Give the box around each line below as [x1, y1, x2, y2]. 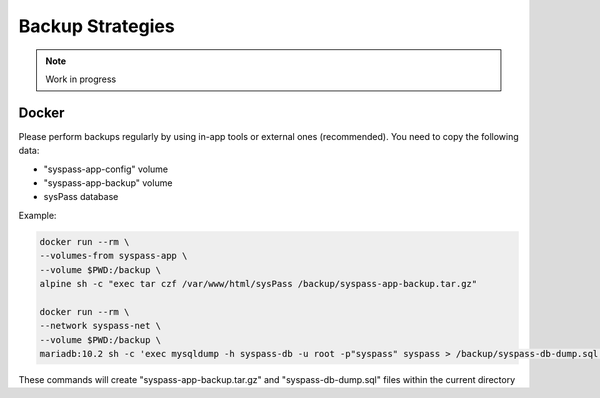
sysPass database [43, 191, 119, 203]
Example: [18, 209, 57, 221]
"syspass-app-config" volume [43, 163, 169, 175]
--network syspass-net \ [39, 320, 162, 332]
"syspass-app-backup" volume [43, 177, 173, 189]
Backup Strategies [18, 15, 175, 37]
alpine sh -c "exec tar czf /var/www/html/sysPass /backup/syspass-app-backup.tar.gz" [39, 278, 478, 289]
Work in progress [45, 73, 117, 85]
